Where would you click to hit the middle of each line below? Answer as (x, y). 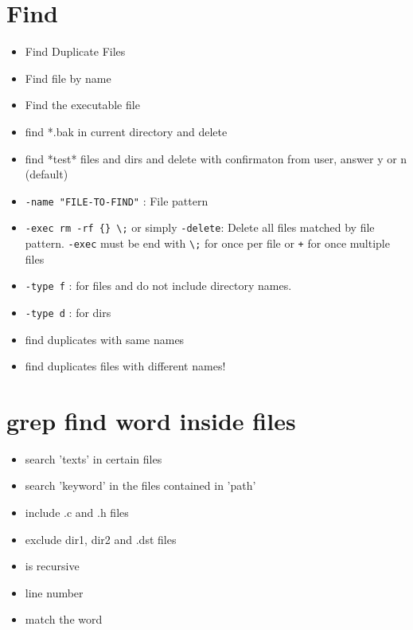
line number (54, 592)
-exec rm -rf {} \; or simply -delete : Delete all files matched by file (200, 227)
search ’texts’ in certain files (94, 458)
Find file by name (68, 78)
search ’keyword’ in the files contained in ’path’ (140, 485)
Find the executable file (82, 105)
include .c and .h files (77, 513)
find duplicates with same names (105, 339)
